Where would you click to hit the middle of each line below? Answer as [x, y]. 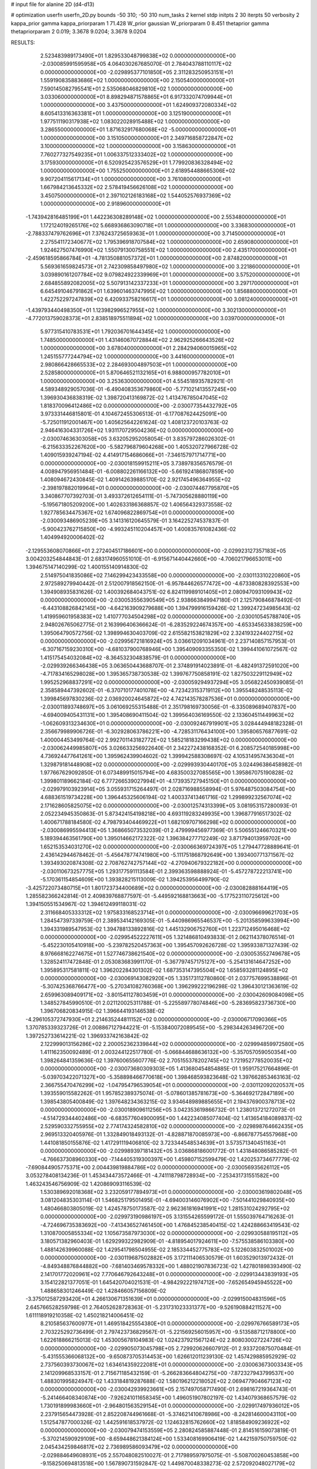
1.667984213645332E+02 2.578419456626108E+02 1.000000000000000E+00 [137, 187]
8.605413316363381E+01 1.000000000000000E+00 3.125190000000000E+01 [136, 113]
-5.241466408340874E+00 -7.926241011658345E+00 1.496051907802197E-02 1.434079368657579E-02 [168, 1397]
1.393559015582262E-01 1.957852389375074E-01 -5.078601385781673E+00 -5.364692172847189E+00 [167, 1094]
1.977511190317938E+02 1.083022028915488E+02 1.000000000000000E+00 [135, 122]
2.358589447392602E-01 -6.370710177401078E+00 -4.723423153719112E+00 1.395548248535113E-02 [166, 690]
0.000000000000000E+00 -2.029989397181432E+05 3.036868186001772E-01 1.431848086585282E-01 [168, 1151]
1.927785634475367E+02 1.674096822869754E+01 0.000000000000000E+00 [137, 513]
